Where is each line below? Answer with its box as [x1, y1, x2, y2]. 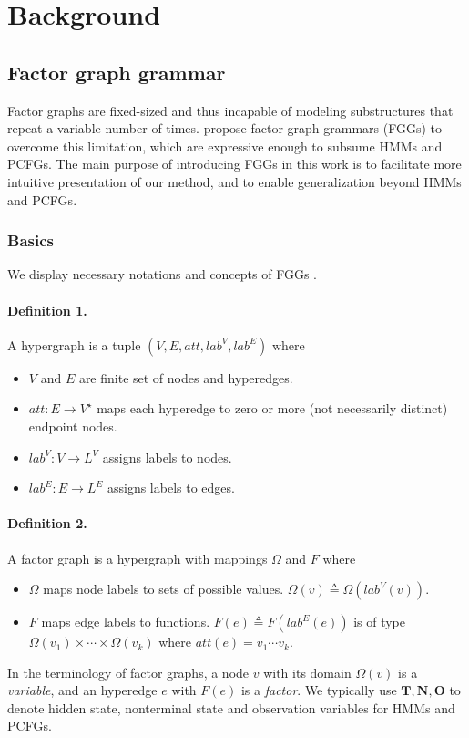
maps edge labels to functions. [41, 612, 210, 631]
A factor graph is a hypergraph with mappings [7, 548, 268, 567]
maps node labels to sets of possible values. [43, 579, 284, 598]
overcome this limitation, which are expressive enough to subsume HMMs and [7, 136, 443, 155]
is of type [353, 612, 406, 631]
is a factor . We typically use [240, 681, 397, 700]
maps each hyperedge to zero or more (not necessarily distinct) [97, 399, 448, 418]
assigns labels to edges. [107, 478, 235, 497]
